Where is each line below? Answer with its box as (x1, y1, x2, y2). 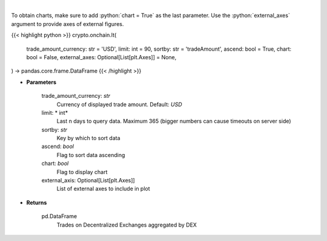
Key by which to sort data (56, 135, 121, 142)
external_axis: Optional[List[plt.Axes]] (41, 177, 136, 184)
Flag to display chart (56, 168, 108, 175)
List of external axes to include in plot (56, 185, 151, 193)
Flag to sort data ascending (56, 151, 125, 158)
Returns (26, 199, 47, 206)
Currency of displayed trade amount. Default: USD (56, 100, 182, 108)
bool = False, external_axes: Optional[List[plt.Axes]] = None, (26, 53, 177, 60)
